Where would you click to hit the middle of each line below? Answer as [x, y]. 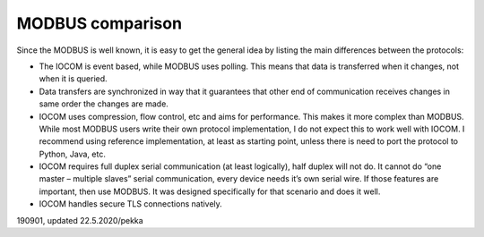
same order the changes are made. [104, 104]
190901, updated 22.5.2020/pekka [80, 220]
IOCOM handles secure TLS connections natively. [131, 204]
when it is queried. [73, 79]
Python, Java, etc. [73, 154]
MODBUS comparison [99, 23]
